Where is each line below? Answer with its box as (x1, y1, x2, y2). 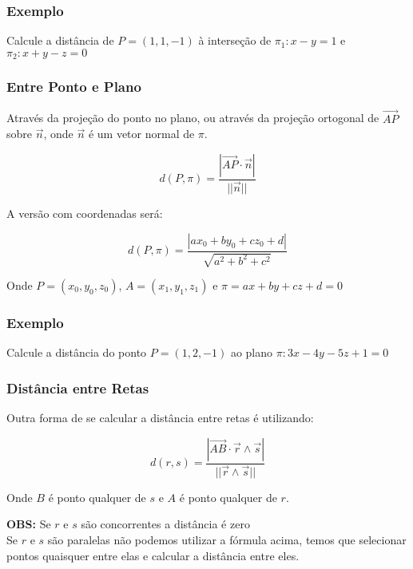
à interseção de (198, 32, 272, 49)
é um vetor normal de (88, 125, 195, 142)
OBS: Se (6, 516, 51, 532)
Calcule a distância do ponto (6, 344, 147, 361)
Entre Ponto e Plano (6, 77, 141, 97)
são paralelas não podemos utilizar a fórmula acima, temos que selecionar (47, 531, 407, 547)
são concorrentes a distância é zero (81, 516, 250, 532)
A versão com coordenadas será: (6, 204, 163, 221)
